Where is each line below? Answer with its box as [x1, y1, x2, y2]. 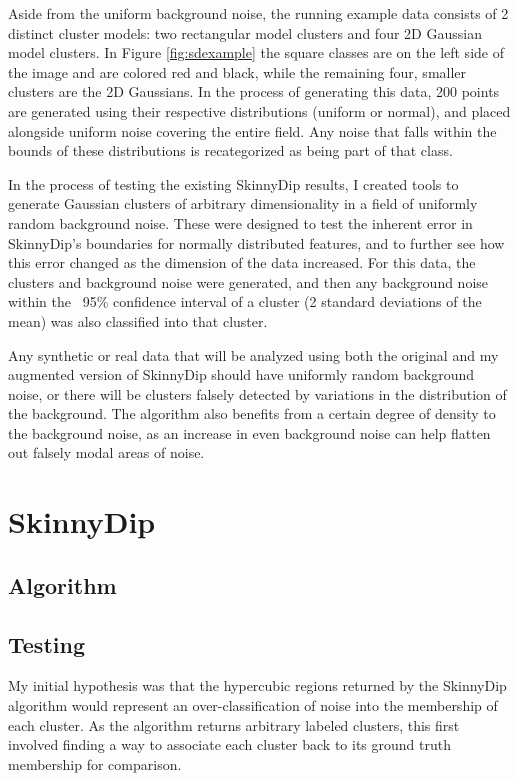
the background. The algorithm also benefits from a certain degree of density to [8, 403, 496, 424]
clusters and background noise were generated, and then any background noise [8, 271, 489, 292]
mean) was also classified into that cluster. [8, 310, 268, 331]
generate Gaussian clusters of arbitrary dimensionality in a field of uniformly [8, 193, 478, 214]
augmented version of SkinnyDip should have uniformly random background [8, 364, 475, 385]
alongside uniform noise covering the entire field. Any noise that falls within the [8, 120, 497, 141]
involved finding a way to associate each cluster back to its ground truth [8, 734, 451, 755]
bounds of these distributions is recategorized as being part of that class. [8, 140, 453, 161]
